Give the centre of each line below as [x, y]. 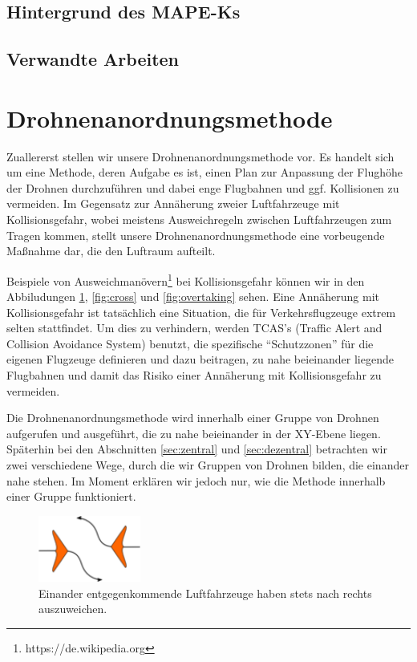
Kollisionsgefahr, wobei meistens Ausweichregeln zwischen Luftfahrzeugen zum [199, 219]
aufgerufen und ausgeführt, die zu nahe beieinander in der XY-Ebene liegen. [194, 433]
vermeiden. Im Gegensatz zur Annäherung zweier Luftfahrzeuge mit [173, 203]
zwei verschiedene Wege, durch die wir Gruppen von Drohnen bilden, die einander [208, 465]
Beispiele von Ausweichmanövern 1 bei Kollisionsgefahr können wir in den [186, 279]
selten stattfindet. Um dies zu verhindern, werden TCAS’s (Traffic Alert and [194, 328]
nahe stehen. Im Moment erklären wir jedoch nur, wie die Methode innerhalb [196, 480]
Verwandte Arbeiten [93, 59]
